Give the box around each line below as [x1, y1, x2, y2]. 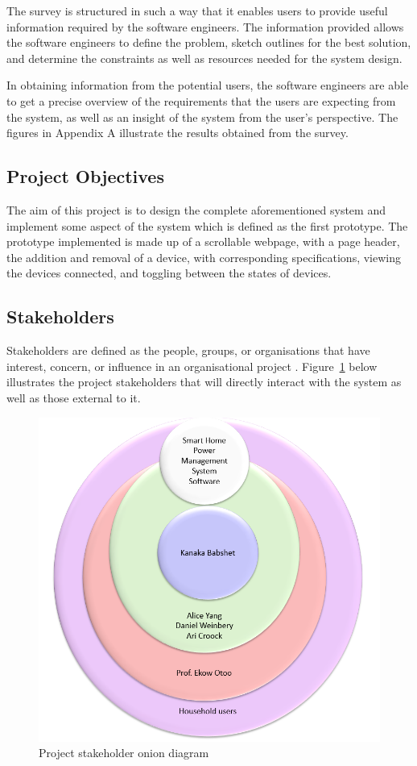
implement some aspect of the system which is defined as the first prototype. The [6, 217, 408, 234]
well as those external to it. [6, 389, 141, 406]
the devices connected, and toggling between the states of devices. [6, 264, 332, 281]
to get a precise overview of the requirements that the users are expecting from [6, 92, 396, 109]
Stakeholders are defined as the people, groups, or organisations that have [6, 342, 370, 359]
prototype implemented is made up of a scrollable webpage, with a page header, [6, 233, 400, 250]
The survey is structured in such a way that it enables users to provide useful [6, 2, 388, 19]
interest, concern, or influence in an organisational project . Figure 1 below [6, 357, 378, 374]
